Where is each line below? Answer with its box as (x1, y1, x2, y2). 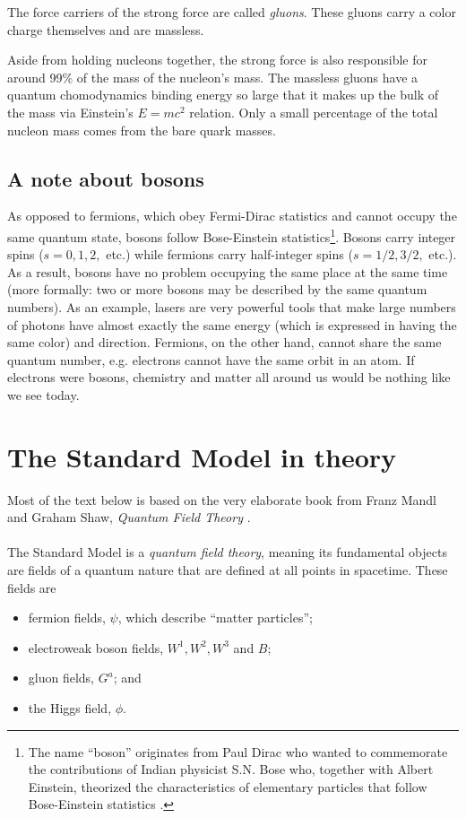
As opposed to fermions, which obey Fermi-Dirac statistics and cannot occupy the (7, 206, 457, 225)
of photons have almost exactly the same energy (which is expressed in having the (7, 315, 457, 334)
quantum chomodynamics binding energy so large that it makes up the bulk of (7, 85, 438, 104)
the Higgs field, (28, 699, 112, 718)
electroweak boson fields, (28, 638, 164, 657)
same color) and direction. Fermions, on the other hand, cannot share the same (7, 333, 442, 352)
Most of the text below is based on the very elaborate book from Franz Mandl (7, 490, 436, 509)
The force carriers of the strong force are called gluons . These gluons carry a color (7, 3, 456, 21)
